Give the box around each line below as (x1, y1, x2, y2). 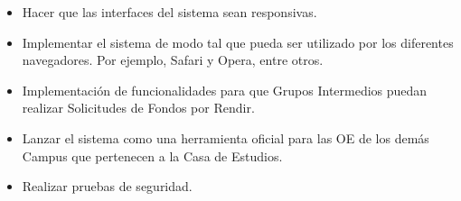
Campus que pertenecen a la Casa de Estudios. (22, 146, 283, 165)
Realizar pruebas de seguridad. (22, 177, 193, 196)
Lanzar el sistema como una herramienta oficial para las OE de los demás (22, 128, 429, 147)
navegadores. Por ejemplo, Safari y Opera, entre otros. (22, 50, 324, 69)
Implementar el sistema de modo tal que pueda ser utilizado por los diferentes (22, 32, 454, 51)
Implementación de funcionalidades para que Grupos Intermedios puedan (22, 80, 428, 99)
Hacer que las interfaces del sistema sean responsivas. (22, 3, 317, 21)
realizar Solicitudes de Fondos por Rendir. (22, 98, 255, 117)
